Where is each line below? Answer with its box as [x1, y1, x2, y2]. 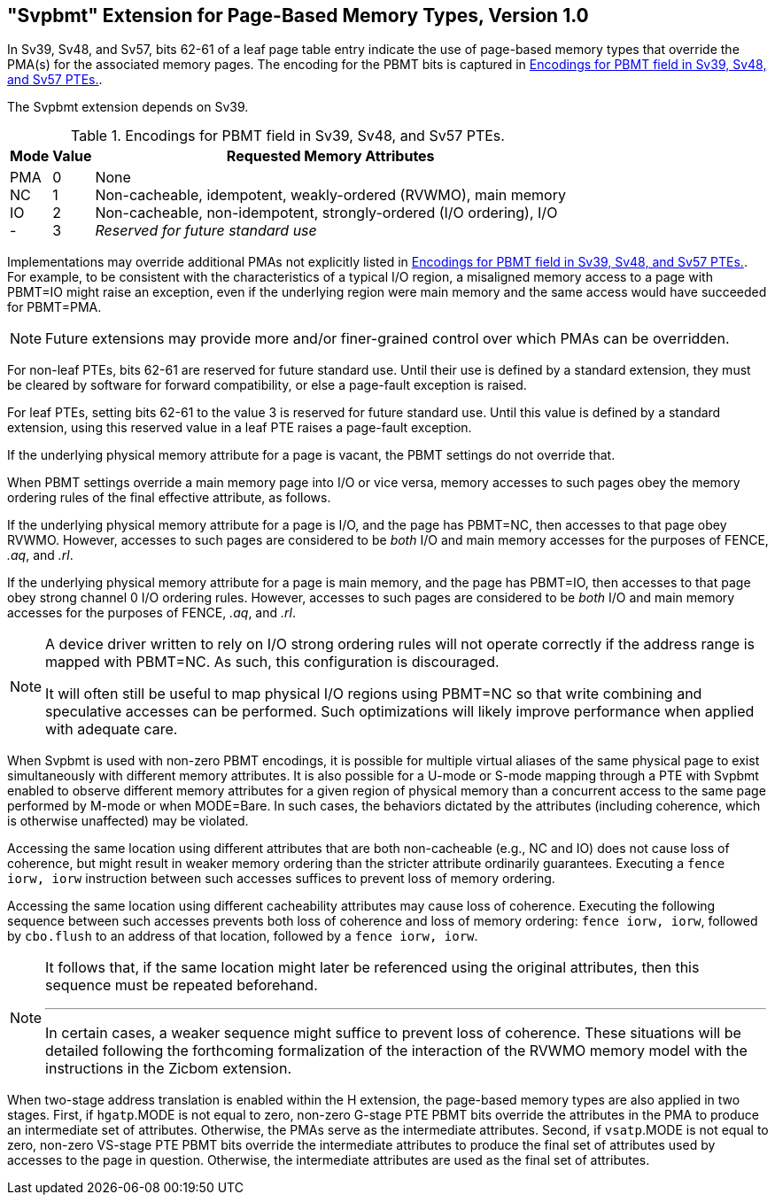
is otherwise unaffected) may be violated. [7, 813, 249, 829]
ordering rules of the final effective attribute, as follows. [7, 490, 331, 506]
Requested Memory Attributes [226, 147, 435, 166]
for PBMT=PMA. [7, 299, 102, 315]
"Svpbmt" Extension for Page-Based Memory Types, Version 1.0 [7, 4, 589, 27]
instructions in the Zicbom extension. [45, 1059, 291, 1078]
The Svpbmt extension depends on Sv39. [7, 99, 249, 115]
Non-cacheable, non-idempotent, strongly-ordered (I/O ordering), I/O [95, 204, 558, 222]
